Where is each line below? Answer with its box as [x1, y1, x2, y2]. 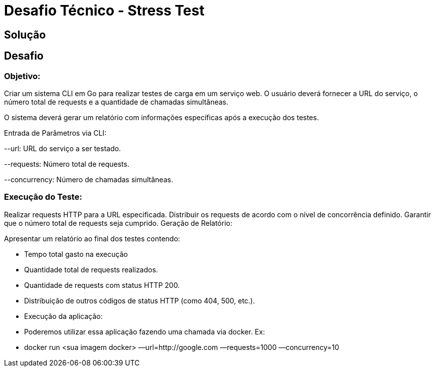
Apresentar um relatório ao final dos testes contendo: [4, 234, 180, 243]
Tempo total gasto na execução [24, 249, 128, 258]
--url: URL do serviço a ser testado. [4, 144, 121, 153]
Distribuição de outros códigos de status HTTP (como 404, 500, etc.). [24, 296, 255, 305]
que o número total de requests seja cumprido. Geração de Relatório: [4, 218, 232, 227]
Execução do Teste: [4, 192, 82, 202]
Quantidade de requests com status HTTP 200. [24, 280, 180, 289]
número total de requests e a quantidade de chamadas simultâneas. [4, 97, 229, 106]
